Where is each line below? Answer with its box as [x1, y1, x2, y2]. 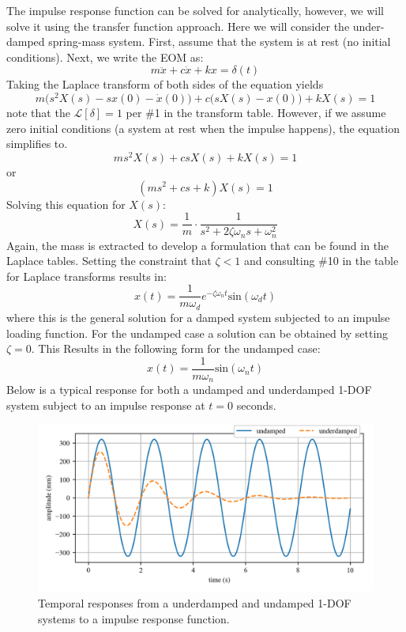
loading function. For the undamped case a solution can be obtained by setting [6, 324, 389, 341]
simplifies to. [6, 135, 68, 152]
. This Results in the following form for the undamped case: [31, 340, 321, 357]
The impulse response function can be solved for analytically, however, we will [6, 2, 384, 18]
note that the [6, 104, 70, 121]
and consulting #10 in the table [243, 252, 399, 269]
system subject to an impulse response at [6, 396, 205, 413]
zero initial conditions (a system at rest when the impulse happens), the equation [6, 119, 400, 136]
